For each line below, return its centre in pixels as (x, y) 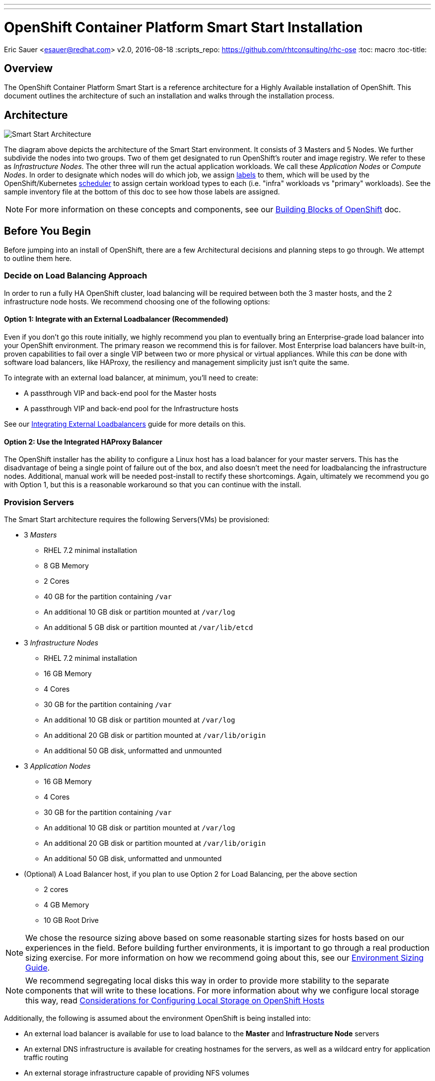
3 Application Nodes (57, 766)
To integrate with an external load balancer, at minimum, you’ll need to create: (131, 378)
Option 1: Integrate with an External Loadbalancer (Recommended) (116, 319)
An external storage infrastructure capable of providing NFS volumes (137, 1073)
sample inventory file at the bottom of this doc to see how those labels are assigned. (142, 192)
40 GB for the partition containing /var (108, 596)
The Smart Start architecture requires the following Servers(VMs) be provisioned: (137, 519)
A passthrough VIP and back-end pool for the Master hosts (120, 393)
